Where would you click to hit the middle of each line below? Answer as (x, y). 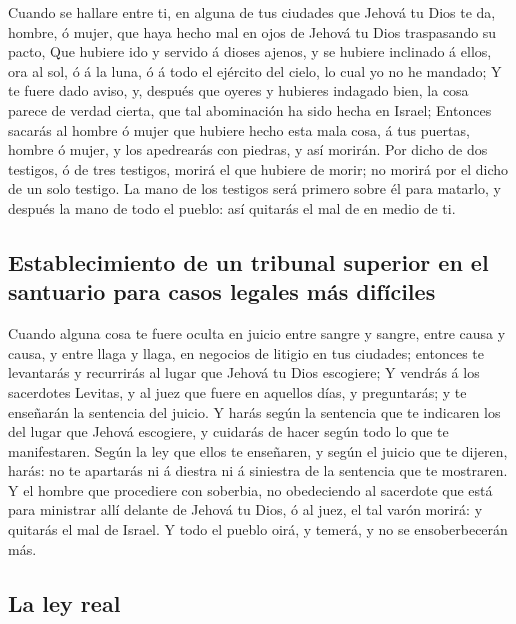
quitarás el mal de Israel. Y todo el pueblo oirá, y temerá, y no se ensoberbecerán (258, 529)
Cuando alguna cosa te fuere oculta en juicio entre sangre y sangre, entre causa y (257, 333)
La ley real (64, 602)
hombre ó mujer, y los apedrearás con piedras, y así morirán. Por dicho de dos (248, 149)
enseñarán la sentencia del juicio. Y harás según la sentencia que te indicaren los (254, 411)
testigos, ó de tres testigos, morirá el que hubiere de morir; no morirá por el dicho (258, 168)
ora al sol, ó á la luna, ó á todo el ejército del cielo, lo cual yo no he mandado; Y (255, 70)
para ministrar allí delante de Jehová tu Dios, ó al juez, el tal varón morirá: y (245, 509)
